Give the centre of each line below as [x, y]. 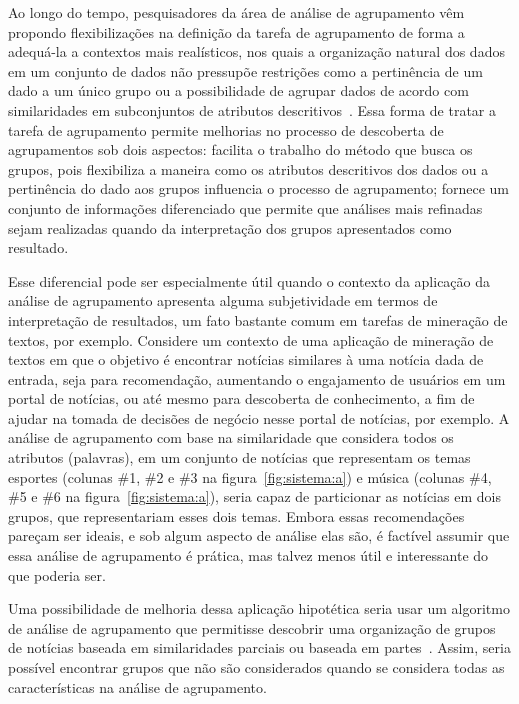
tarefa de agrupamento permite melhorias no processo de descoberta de [226, 129]
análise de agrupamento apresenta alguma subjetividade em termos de [223, 300]
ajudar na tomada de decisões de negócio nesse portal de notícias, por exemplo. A [259, 417]
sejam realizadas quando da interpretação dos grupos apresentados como [230, 227]
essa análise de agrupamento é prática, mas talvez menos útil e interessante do [248, 555]
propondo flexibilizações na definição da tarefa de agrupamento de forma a [236, 31]
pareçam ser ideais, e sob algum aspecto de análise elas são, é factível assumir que [259, 535]
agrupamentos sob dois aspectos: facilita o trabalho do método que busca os [240, 149]
